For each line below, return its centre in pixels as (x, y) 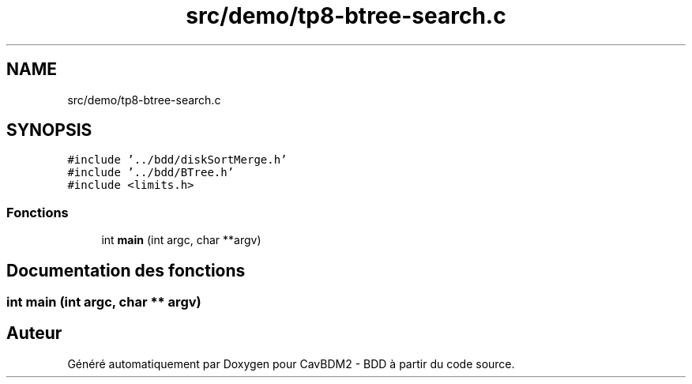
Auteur (34, 333)
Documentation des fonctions (126, 270)
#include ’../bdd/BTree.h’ (151, 173)
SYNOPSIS (49, 130)
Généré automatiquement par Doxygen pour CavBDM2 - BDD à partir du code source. (291, 363)
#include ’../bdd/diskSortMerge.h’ (177, 160)
